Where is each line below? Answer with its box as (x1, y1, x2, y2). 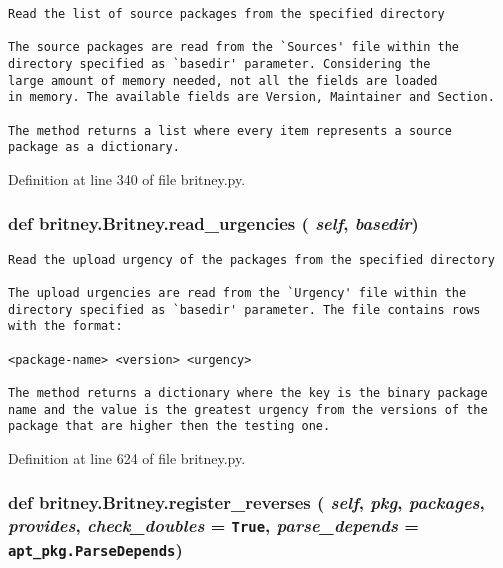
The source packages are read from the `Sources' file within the (8, 40, 460, 55)
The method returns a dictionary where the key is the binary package (8, 385, 488, 400)
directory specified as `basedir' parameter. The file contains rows (8, 302, 481, 317)
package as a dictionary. (8, 140, 180, 155)
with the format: (8, 319, 123, 334)
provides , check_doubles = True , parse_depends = (8, 513, 419, 538)
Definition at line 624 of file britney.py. (8, 447, 246, 468)
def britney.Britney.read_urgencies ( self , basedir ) (8, 211, 419, 236)
